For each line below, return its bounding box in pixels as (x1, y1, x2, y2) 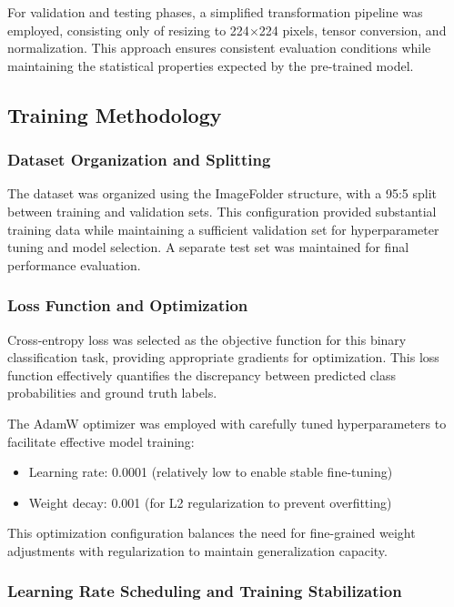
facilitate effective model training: (7, 431, 195, 450)
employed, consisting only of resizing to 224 (7, 20, 249, 39)
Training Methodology (7, 100, 222, 128)
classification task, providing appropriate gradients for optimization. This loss (7, 348, 439, 367)
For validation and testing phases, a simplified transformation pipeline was (7, 3, 423, 21)
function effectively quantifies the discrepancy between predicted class (7, 365, 396, 384)
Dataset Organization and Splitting (7, 148, 271, 171)
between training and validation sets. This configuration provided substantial (7, 201, 437, 220)
